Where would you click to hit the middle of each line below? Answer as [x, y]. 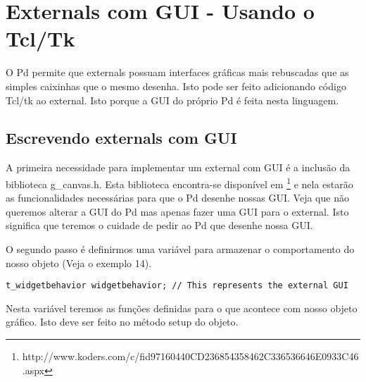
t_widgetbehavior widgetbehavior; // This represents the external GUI [177, 286]
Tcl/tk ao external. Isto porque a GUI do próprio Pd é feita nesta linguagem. [172, 100]
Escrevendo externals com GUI [121, 138]
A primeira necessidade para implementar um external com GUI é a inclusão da [178, 167]
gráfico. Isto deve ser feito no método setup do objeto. [122, 322]
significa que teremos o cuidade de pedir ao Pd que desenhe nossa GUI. [159, 225]
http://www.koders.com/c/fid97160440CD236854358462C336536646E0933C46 [190, 356]
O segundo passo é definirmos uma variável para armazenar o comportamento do [180, 248]
